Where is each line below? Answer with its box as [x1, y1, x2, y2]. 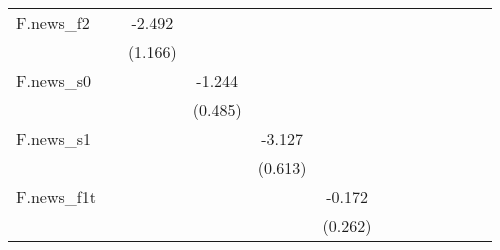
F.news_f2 [16, 11, 90, 34]
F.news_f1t [16, 185, 96, 208]
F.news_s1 [16, 127, 92, 150]
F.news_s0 [16, 69, 92, 92]
